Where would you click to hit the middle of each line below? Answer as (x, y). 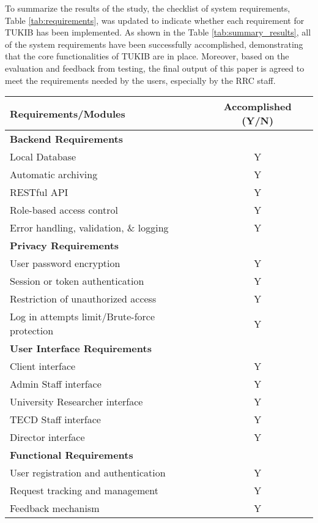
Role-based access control (64, 210)
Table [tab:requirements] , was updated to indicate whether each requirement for (155, 20)
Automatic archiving (54, 175)
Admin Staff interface (56, 384)
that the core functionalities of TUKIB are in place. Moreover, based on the (147, 56)
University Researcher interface (76, 402)
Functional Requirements (72, 455)
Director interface (47, 437)
